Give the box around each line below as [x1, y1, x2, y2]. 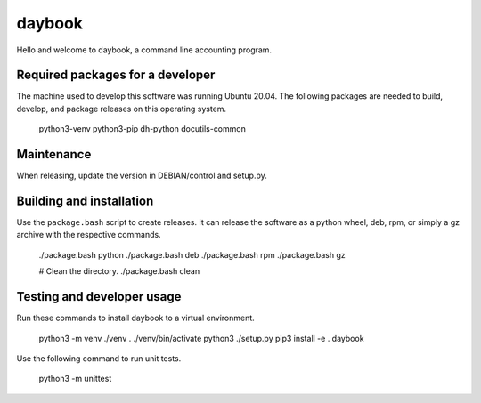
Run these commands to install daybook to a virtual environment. [16, 312, 256, 324]
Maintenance [16, 147, 92, 162]
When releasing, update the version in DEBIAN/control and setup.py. [16, 170, 267, 181]
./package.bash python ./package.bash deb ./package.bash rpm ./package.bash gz [38, 249, 346, 260]
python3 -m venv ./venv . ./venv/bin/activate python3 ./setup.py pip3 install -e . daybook [38, 333, 364, 343]
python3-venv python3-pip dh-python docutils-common [38, 124, 247, 134]
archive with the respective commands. [16, 230, 161, 240]
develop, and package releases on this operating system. [16, 103, 227, 114]
